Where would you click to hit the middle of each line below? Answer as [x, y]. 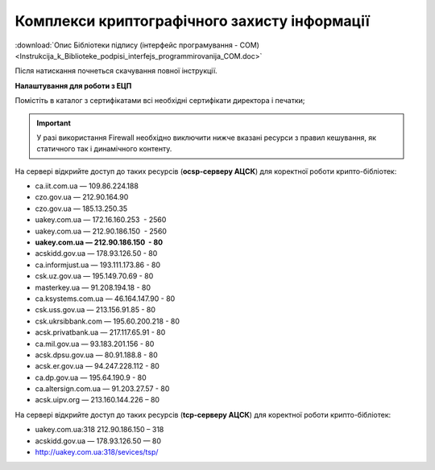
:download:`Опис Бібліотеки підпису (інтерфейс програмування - [126, 45]
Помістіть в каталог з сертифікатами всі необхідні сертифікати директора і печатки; [160, 101]
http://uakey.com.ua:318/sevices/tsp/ [97, 452]
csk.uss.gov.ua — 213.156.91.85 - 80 [95, 310]
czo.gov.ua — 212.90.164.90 [82, 197]
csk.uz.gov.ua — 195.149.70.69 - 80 [94, 276]
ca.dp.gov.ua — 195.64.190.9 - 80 [91, 377]
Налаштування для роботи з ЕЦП [73, 85]
